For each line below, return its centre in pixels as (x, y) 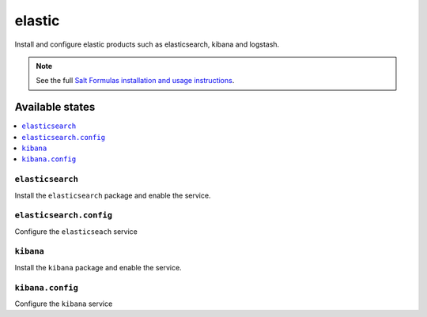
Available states (55, 107)
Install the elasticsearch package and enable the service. (113, 195)
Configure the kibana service (64, 304)
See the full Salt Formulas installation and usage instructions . (135, 81)
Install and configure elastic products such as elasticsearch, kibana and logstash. (147, 44)
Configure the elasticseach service (76, 231)
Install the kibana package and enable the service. (98, 267)
